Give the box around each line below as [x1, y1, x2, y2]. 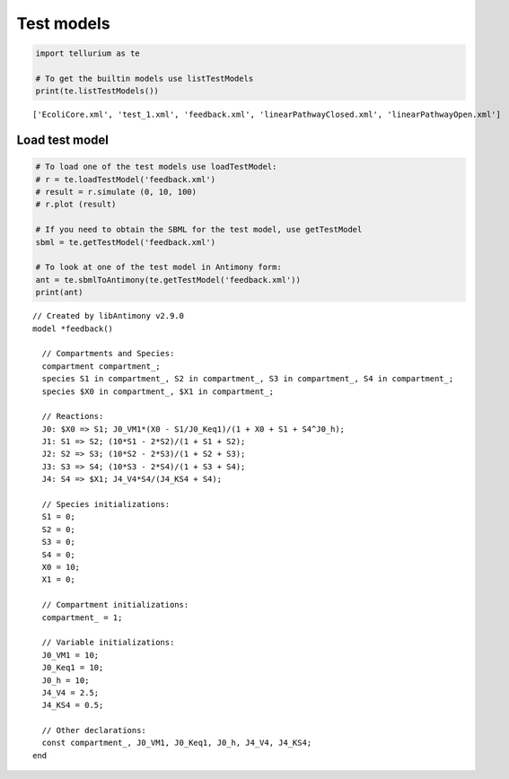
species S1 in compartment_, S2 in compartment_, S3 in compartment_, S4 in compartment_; [41, 373, 454, 384]
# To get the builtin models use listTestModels [35, 73, 254, 83]
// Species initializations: [41, 499, 171, 510]
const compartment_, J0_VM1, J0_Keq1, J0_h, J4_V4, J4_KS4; [41, 738, 312, 748]
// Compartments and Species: [41, 348, 175, 359]
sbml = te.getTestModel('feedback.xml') [35, 237, 215, 247]
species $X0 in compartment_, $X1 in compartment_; [41, 386, 274, 397]
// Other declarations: [41, 725, 147, 736]
